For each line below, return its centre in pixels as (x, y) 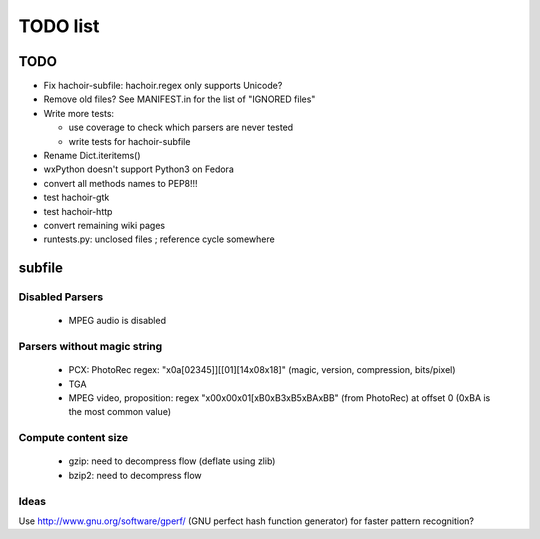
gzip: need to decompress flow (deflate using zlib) (172, 461)
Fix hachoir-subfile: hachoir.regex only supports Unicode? (163, 86)
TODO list (59, 26)
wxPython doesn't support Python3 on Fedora (138, 169)
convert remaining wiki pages (104, 225)
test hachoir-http (78, 211)
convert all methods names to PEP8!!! (121, 183)
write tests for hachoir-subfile (129, 141)
